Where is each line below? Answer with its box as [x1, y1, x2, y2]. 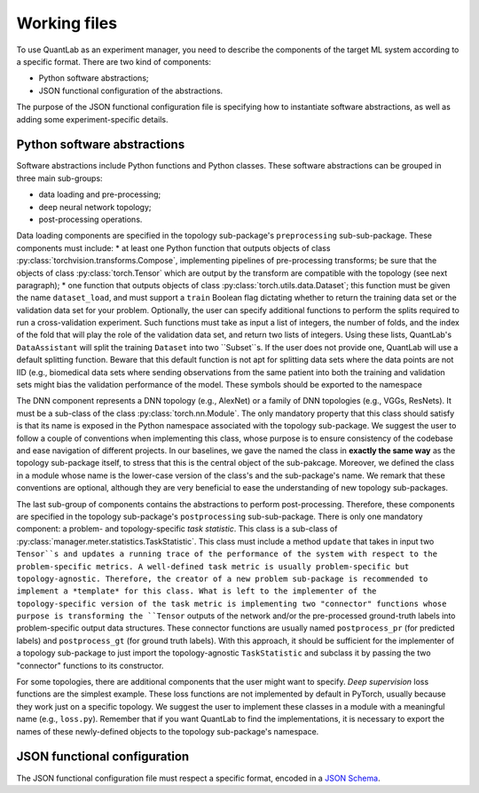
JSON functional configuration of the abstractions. [38, 85, 224, 96]
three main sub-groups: [16, 173, 103, 184]
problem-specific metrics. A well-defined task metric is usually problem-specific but [16, 561, 410, 571]
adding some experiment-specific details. [16, 114, 169, 124]
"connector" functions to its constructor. [16, 660, 164, 671]
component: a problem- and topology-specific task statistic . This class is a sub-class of [16, 523, 338, 534]
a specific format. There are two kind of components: [16, 56, 212, 67]
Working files [16, 13, 118, 33]
